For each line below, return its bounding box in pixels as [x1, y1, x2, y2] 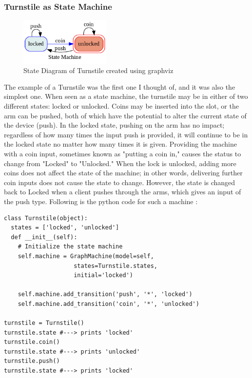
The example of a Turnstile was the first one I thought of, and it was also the [4, 81, 235, 92]
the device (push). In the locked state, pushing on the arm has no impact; [4, 120, 225, 130]
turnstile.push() [4, 358, 60, 365]
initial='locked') [74, 272, 133, 279]
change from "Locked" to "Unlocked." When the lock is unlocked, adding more [4, 158, 236, 168]
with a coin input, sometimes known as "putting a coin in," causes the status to [4, 149, 241, 159]
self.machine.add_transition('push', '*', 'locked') [18, 291, 193, 298]
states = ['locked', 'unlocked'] [11, 224, 119, 231]
